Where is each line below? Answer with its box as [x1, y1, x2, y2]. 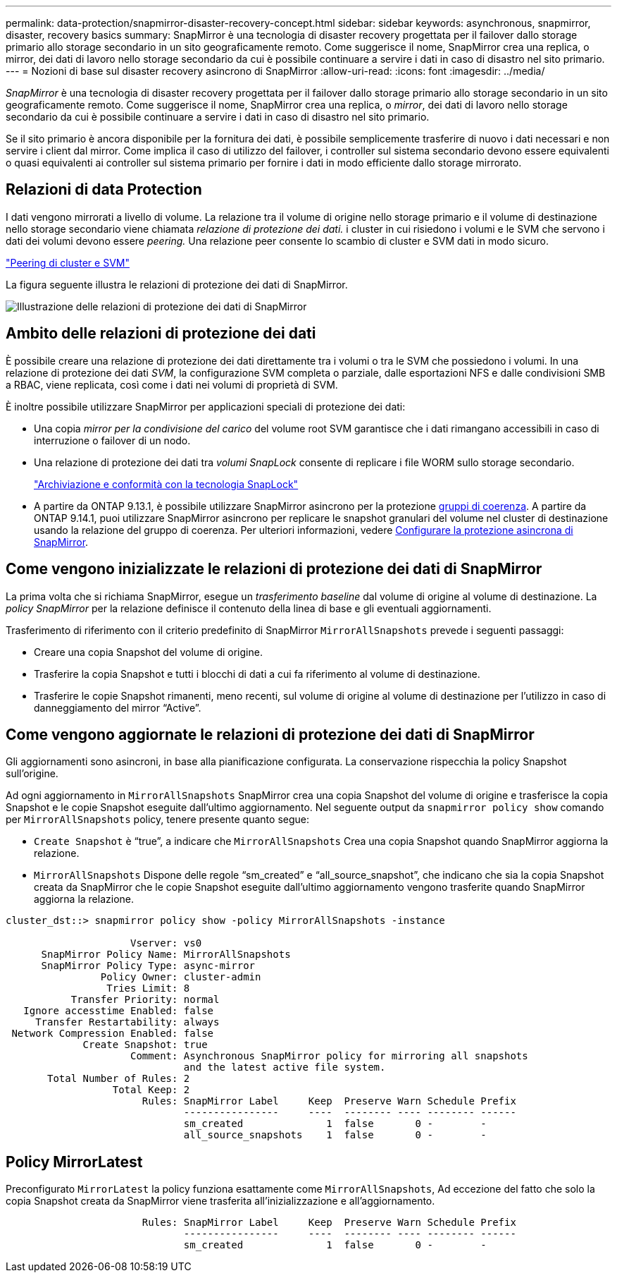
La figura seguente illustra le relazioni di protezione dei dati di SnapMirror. [6, 278, 348, 291]
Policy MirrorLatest [6, 1152, 143, 1171]
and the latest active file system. [183, 1061, 386, 1073]
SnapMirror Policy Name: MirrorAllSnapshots [41, 949, 291, 961]
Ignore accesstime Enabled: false [23, 1005, 214, 1017]
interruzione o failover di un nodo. [34, 434, 191, 446]
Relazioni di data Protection [6, 181, 202, 199]
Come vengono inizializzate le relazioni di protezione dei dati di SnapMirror [6, 560, 542, 578]
